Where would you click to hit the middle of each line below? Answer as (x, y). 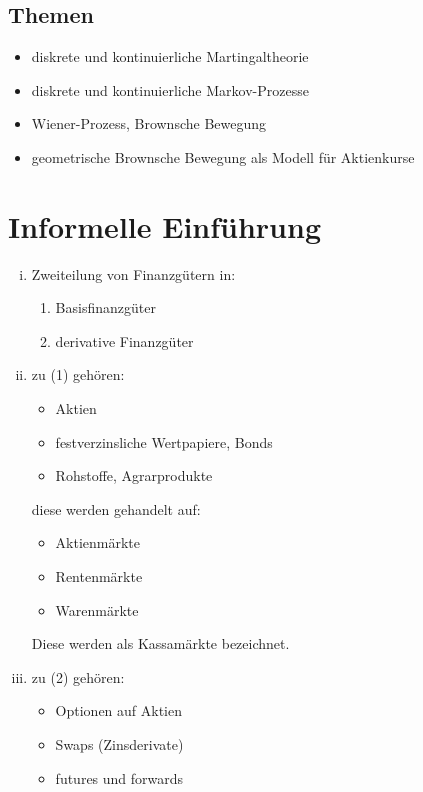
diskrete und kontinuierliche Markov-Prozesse (170, 89)
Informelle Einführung (164, 225)
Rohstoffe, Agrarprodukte (134, 475)
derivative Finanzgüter (124, 340)
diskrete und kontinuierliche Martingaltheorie (170, 56)
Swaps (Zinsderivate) (119, 744)
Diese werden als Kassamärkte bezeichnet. (160, 643)
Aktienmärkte (98, 542)
